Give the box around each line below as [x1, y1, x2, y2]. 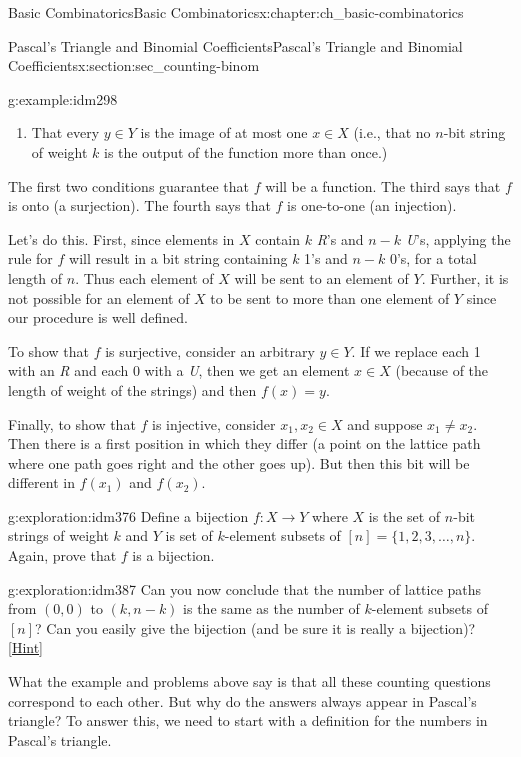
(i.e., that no [353, 122, 431, 143]
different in [8, 472, 75, 493]
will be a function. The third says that [265, 175, 501, 196]
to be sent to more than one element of [210, 287, 450, 308]
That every [31, 122, 100, 143]
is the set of [368, 505, 441, 526]
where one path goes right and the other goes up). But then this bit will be [8, 452, 470, 473]
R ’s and [316, 228, 364, 249]
